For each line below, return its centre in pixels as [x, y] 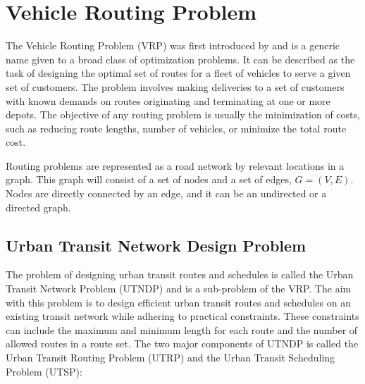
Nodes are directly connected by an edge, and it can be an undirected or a [166, 193]
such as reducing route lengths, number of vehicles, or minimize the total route [176, 128]
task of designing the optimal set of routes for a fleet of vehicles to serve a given [178, 73]
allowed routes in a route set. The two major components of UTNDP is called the [182, 343]
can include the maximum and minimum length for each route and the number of [182, 329]
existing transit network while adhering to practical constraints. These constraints [182, 316]
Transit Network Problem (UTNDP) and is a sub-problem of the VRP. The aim [179, 289]
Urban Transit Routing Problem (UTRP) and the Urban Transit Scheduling [171, 358]
